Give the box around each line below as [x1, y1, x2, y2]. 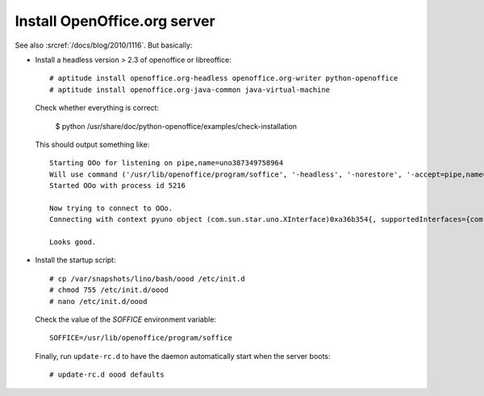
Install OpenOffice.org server [15, 12, 215, 30]
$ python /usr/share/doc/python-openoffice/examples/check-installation [55, 121, 298, 131]
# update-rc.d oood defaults [49, 370, 165, 379]
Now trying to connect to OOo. [49, 203, 173, 213]
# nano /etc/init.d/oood [49, 297, 148, 306]
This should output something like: [35, 140, 150, 149]
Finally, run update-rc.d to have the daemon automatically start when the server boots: [35, 351, 331, 361]
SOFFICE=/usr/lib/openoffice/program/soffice [49, 333, 233, 343]
